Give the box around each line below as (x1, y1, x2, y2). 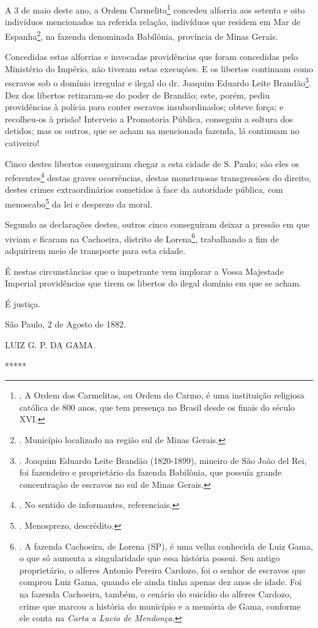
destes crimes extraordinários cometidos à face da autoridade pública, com (5, 183, 283, 196)
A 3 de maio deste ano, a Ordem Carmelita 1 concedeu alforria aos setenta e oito (5, 2, 305, 16)
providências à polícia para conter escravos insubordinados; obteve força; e (5, 100, 284, 113)
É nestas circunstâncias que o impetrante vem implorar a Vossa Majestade (5, 264, 284, 277)
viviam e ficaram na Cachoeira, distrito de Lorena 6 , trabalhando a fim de (5, 230, 279, 245)
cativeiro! (5, 136, 40, 149)
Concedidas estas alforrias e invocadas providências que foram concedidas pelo (5, 50, 298, 63)
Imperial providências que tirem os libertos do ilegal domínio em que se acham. (5, 277, 301, 290)
